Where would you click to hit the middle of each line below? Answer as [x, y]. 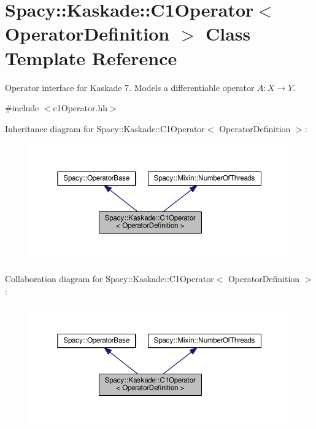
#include [22, 108]
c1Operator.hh [80, 108]
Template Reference [91, 57]
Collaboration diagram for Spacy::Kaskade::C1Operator [110, 279]
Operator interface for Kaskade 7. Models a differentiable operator [130, 87]
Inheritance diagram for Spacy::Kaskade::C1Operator [105, 128]
